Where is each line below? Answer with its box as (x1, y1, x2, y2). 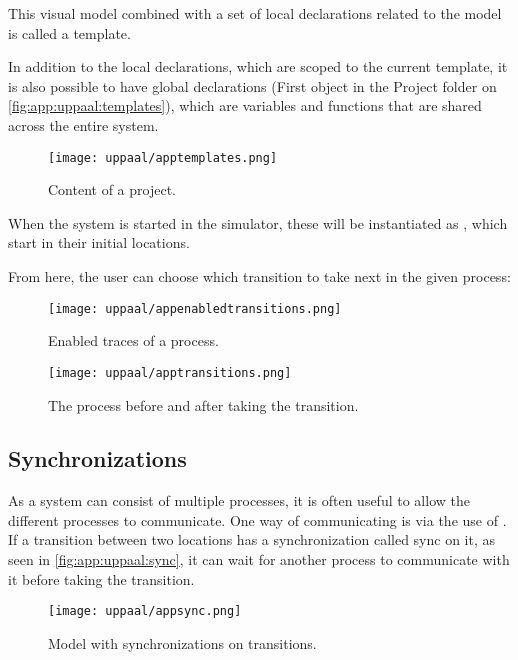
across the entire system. (8, 114, 159, 135)
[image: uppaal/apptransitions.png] (48, 365, 292, 380)
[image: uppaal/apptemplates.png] (48, 150, 278, 165)
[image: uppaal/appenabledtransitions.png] (48, 301, 342, 316)
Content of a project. (48, 179, 176, 200)
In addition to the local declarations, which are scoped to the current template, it (8, 56, 508, 77)
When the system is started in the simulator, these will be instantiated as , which (8, 212, 508, 233)
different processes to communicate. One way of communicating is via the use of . (8, 509, 507, 530)
